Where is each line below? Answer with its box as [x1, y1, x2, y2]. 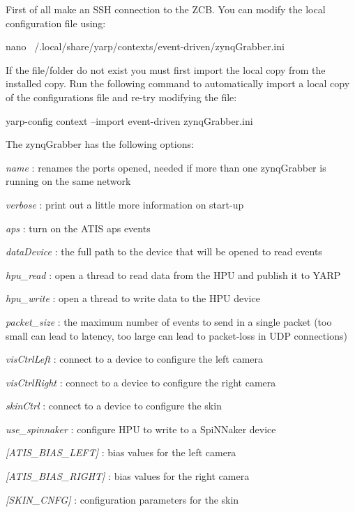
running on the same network [6, 174, 131, 188]
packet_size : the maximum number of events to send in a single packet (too [6, 314, 332, 329]
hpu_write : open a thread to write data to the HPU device [6, 291, 260, 306]
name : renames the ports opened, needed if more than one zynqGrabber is [6, 160, 326, 174]
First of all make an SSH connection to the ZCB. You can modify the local [6, 2, 326, 16]
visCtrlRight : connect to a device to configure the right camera [6, 375, 276, 389]
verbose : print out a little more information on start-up [6, 197, 244, 211]
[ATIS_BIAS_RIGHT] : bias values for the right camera [6, 469, 250, 483]
